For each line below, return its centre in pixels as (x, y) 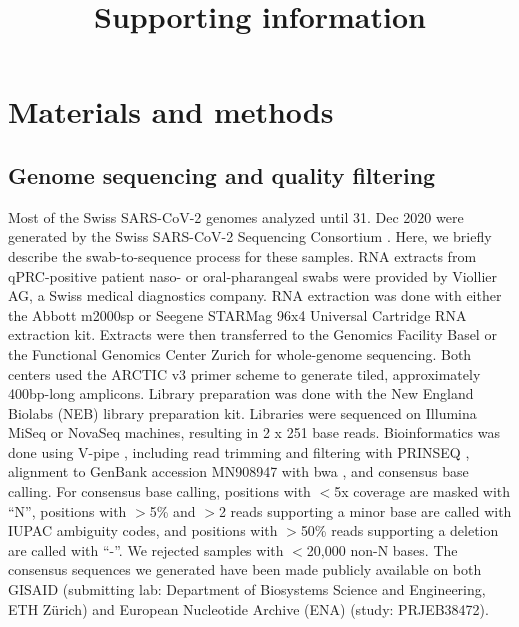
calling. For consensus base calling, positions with (159, 491)
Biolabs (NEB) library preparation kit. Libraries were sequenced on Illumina (242, 412)
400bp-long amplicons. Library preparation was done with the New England (241, 393)
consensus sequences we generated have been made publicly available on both (245, 569)
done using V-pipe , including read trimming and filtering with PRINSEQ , (239, 451)
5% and (172, 510)
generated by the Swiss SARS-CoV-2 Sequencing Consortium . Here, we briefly (250, 236)
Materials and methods (171, 111)
